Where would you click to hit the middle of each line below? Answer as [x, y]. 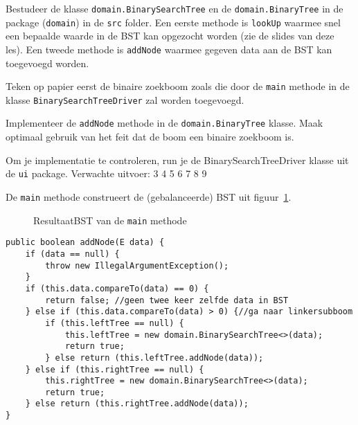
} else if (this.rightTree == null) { [115, 369]
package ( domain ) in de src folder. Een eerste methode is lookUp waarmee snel [173, 22]
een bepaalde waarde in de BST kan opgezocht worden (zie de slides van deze [170, 36]
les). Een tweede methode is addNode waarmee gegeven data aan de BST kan [169, 49]
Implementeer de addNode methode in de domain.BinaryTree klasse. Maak [164, 123]
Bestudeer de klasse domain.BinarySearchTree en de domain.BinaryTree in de [174, 8]
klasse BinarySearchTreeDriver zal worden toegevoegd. [125, 99]
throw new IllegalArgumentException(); [137, 265]
